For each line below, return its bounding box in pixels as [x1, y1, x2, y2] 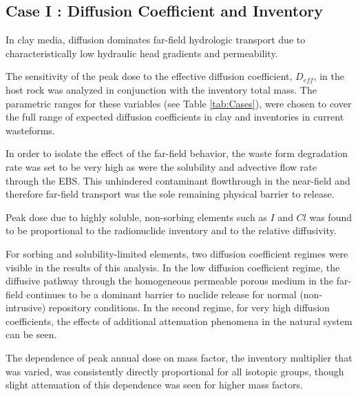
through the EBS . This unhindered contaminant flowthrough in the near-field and [6, 173, 350, 187]
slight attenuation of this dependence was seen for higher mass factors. [6, 377, 303, 392]
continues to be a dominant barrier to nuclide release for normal [26, 286, 297, 301]
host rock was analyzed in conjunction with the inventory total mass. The [6, 82, 317, 96]
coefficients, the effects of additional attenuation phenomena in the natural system [6, 313, 352, 328]
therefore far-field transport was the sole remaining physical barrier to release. [6, 187, 335, 201]
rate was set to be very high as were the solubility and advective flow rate [6, 159, 317, 174]
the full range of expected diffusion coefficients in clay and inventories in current [6, 110, 344, 124]
